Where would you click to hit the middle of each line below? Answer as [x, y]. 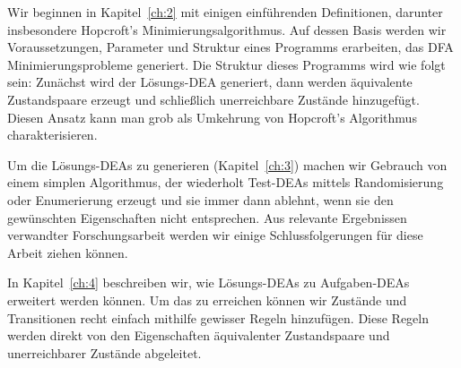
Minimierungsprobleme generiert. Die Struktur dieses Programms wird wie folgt [226, 64]
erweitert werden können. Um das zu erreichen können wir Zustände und [207, 300]
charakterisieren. [52, 135]
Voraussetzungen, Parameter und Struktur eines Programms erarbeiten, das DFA [230, 47]
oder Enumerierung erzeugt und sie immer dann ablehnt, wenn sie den [200, 199]
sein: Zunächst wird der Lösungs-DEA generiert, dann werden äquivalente [210, 82]
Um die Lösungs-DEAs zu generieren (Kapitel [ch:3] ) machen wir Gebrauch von [227, 164]
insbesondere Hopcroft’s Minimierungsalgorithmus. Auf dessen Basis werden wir [227, 29]
